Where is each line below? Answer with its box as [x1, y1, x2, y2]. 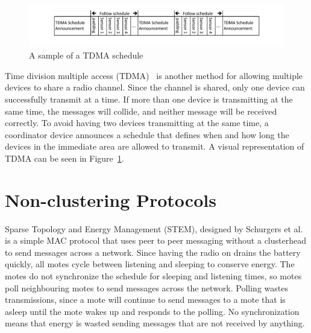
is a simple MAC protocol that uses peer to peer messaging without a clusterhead [5, 234, 306, 247]
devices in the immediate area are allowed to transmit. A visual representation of [5, 140, 304, 153]
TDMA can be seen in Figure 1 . [5, 151, 124, 164]
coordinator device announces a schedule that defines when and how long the [5, 128, 289, 141]
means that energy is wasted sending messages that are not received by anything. [5, 317, 305, 329]
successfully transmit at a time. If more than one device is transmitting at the [5, 92, 293, 105]
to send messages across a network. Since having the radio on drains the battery [5, 246, 301, 258]
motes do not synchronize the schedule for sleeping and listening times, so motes [5, 270, 302, 282]
